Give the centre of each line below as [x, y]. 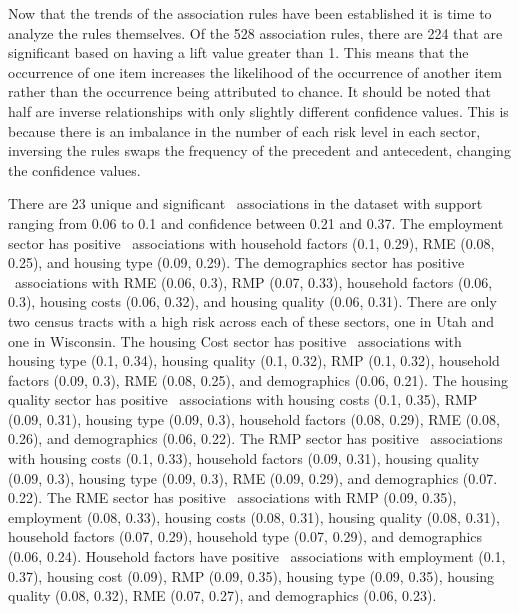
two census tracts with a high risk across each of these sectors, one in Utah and [251, 320]
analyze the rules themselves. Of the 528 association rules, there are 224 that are [255, 32]
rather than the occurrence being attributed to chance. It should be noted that [249, 91]
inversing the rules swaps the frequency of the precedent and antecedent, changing [259, 150]
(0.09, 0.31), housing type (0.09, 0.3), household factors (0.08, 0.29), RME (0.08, [254, 418]
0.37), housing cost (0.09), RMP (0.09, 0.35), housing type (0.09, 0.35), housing [251, 575]
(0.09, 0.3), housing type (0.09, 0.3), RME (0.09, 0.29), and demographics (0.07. [253, 477]
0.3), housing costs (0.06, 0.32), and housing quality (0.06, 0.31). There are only [252, 301]
